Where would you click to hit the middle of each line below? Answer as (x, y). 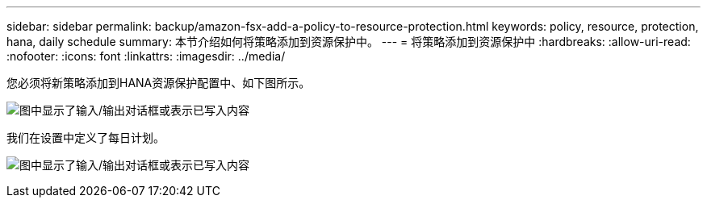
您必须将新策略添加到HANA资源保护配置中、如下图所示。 (159, 83)
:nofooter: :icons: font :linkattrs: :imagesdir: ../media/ (146, 56)
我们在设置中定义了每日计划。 (86, 137)
